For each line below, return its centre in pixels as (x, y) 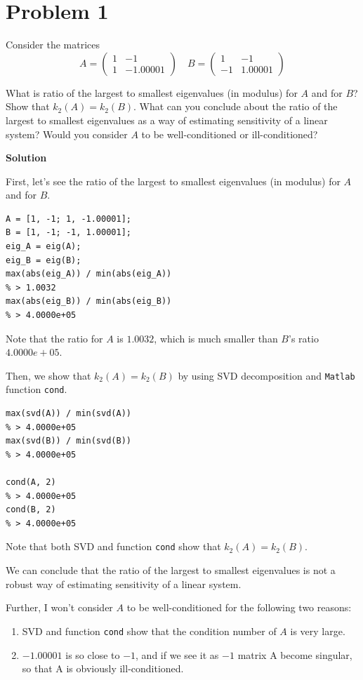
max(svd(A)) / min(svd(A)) (68, 414)
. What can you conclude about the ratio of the (236, 106)
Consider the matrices (53, 45)
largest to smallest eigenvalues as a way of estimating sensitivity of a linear (167, 120)
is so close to (93, 654)
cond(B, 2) (31, 510)
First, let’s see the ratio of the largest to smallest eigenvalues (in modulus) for (173, 181)
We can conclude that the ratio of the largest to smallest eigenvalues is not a (171, 570)
